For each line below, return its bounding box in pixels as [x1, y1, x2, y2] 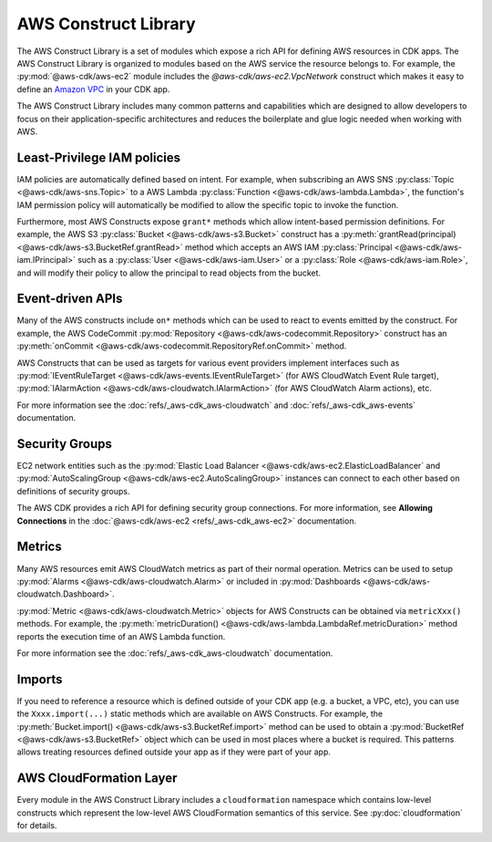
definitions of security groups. [16, 485, 131, 496]
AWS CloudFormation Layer [16, 771, 178, 786]
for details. [16, 820, 57, 831]
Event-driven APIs [16, 291, 123, 307]
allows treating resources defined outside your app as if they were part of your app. [16, 746, 332, 757]
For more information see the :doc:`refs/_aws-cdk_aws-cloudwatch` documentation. [16, 648, 333, 659]
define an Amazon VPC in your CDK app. [16, 83, 170, 95]
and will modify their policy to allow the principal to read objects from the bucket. [16, 267, 322, 278]
